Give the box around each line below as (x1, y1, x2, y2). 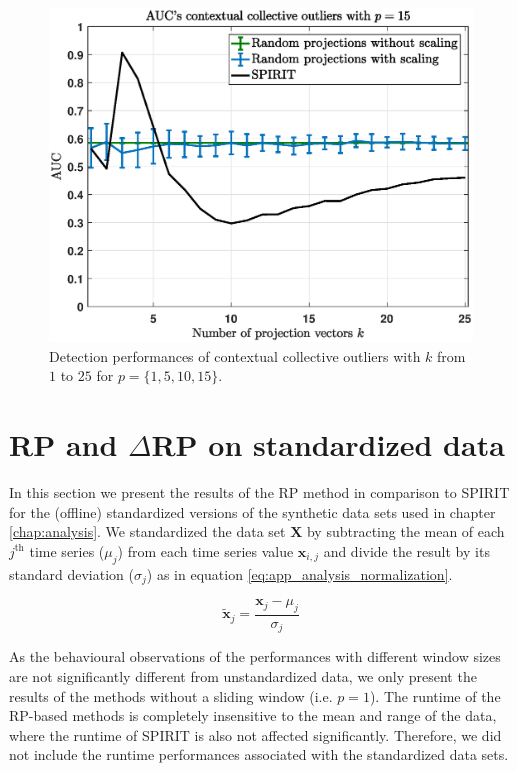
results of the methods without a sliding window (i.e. (9, 685, 333, 706)
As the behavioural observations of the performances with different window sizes (9, 646, 501, 667)
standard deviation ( (9, 563, 134, 584)
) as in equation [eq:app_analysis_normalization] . (146, 563, 453, 584)
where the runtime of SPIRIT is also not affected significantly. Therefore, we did (9, 724, 502, 745)
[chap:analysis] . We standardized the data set (9, 521, 286, 542)
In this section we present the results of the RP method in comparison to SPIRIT (9, 482, 510, 503)
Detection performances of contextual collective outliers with (49, 345, 421, 366)
